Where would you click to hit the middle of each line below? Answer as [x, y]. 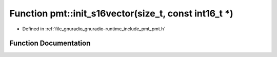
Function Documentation [50, 43]
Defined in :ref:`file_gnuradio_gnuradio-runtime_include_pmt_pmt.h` [94, 29]
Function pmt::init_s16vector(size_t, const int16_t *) [121, 13]
